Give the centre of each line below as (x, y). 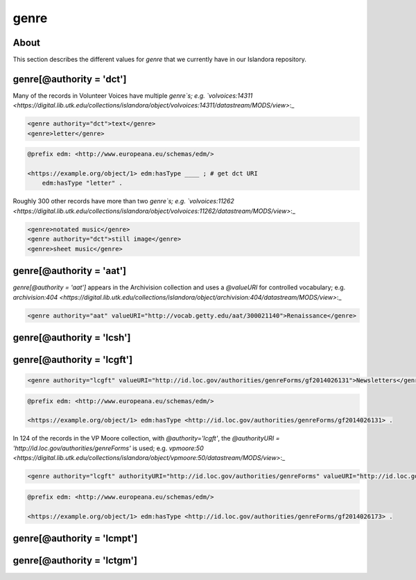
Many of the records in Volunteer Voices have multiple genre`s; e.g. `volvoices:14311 (133, 95)
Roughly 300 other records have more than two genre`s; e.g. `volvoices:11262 (124, 201)
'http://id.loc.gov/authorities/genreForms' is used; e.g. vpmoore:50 (108, 448)
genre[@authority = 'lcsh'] (72, 338)
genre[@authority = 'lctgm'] (75, 561)
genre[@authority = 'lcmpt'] (75, 538)
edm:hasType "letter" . (82, 183)
